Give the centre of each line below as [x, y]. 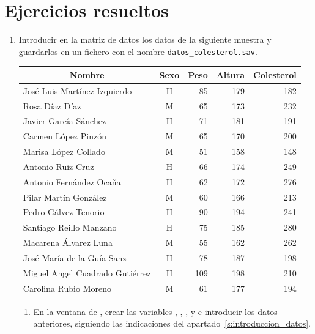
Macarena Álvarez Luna [68, 243]
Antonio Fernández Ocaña [72, 181]
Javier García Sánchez [65, 121]
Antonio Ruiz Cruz [58, 166]
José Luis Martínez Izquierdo [77, 90]
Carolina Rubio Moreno [67, 288]
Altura [231, 74]
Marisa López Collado [64, 151]
